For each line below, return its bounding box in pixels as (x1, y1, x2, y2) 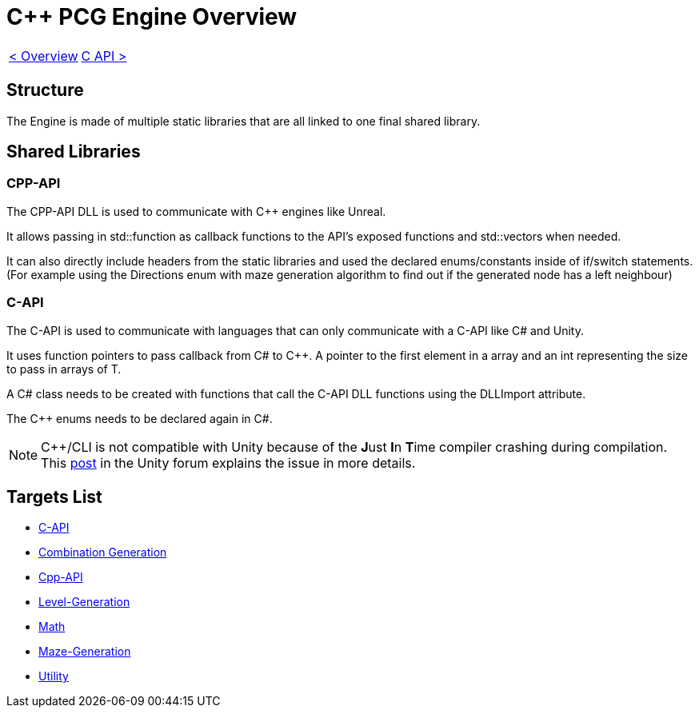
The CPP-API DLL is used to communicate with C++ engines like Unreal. (6, 204, 386, 218)
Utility (38, 669, 69, 684)
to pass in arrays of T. (6, 361, 122, 376)
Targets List (6, 486, 102, 507)
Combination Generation (38, 545, 167, 560)
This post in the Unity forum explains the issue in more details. (41, 454, 416, 471)
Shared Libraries (6, 142, 141, 162)
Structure (6, 80, 84, 101)
